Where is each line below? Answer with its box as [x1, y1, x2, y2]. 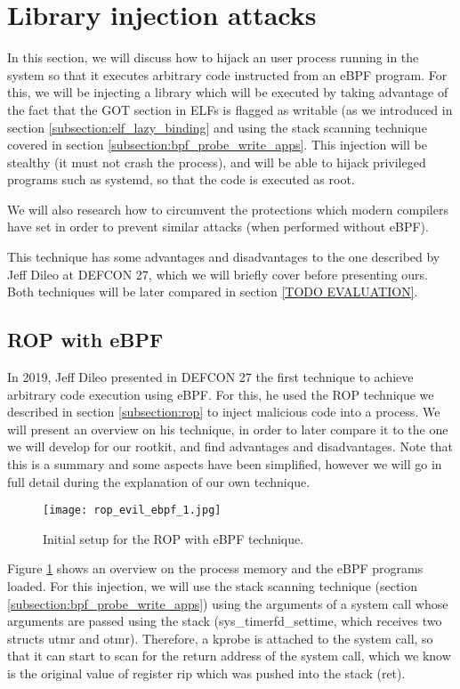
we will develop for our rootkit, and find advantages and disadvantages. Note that [7, 437, 453, 456]
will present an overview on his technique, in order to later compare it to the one [7, 419, 448, 438]
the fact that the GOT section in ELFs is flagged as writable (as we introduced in [7, 100, 453, 118]
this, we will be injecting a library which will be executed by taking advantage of [7, 83, 448, 101]
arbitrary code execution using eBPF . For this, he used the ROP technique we [7, 385, 434, 403]
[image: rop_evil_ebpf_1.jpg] [43, 504, 222, 517]
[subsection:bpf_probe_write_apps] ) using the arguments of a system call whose [7, 594, 448, 612]
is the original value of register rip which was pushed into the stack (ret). [7, 664, 406, 683]
